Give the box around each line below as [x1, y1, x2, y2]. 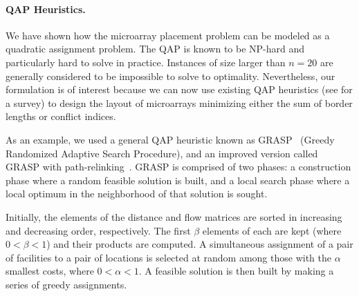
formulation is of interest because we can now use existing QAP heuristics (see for [6, 82, 353, 97]
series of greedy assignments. [6, 277, 127, 291]
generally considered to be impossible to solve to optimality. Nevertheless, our [6, 68, 335, 83]
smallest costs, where [6, 264, 94, 278]
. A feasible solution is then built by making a [138, 264, 334, 278]
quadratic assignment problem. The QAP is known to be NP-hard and [6, 41, 305, 56]
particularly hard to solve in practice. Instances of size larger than [6, 55, 286, 69]
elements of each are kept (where [202, 223, 342, 237]
